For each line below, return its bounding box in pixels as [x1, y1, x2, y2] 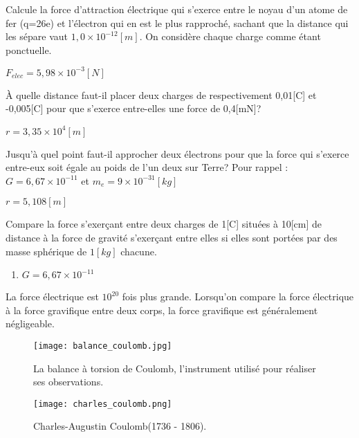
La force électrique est [6, 289, 99, 304]
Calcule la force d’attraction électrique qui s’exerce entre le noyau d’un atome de [6, 2, 348, 16]
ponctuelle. [6, 42, 52, 57]
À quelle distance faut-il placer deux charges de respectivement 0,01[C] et [6, 87, 317, 102]
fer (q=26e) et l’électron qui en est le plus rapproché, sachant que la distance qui [6, 15, 349, 30]
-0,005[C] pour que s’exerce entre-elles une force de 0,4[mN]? [6, 101, 261, 116]
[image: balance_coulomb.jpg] [33, 340, 172, 351]
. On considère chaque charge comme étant [139, 29, 321, 44]
